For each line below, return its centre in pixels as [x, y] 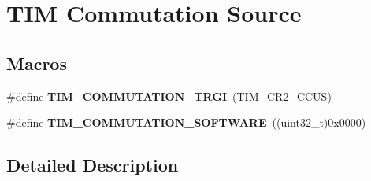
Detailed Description [93, 165]
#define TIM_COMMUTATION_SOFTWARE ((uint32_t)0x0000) [186, 122]
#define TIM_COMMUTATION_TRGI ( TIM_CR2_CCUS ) [169, 96]
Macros [37, 63]
